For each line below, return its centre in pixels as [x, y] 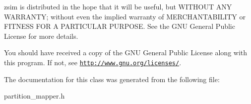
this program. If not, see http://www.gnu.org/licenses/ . [93, 62]
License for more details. [41, 36]
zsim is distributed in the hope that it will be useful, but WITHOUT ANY [118, 6]
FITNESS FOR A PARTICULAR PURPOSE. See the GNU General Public [120, 26]
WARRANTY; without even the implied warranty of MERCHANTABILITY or [125, 16]
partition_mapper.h [34, 96]
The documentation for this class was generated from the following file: [112, 79]
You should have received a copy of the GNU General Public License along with [126, 52]
